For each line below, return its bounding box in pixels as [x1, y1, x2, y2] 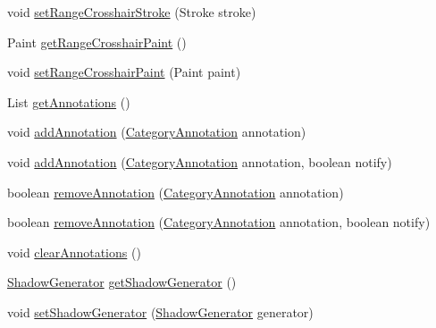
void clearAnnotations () [7, 242, 141, 261]
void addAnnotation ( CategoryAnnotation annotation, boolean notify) [7, 152, 392, 171]
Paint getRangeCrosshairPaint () [7, 32, 187, 51]
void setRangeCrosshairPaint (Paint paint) [7, 63, 241, 81]
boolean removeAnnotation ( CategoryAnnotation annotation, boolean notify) [7, 213, 431, 231]
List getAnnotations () [7, 92, 130, 111]
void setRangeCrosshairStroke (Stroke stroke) [7, 3, 256, 21]
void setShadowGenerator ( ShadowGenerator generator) [7, 302, 314, 321]
